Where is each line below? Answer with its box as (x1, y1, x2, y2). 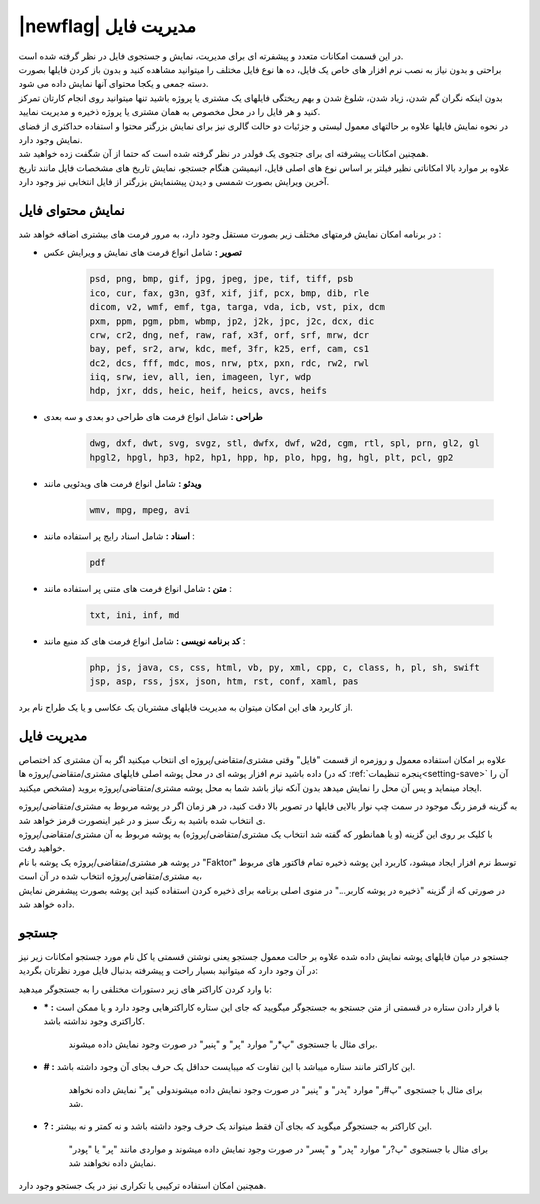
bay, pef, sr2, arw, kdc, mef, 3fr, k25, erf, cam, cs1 (89, 343, 370, 355)
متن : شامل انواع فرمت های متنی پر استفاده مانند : (43, 582, 232, 594)
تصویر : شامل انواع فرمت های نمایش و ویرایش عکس (43, 246, 242, 259)
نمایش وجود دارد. (18, 133, 83, 145)
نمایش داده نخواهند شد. (68, 1157, 157, 1169)
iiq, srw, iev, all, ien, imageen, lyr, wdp (89, 371, 312, 383)
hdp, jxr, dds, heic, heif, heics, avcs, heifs (89, 385, 327, 397)
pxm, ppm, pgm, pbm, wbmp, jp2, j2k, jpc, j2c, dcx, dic (89, 315, 375, 327)
